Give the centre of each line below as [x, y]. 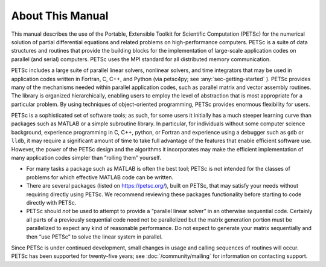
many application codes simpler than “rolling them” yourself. [86, 158]
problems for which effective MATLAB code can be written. [100, 177]
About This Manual [60, 16]
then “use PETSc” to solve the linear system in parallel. [94, 237]
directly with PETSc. [51, 202]
